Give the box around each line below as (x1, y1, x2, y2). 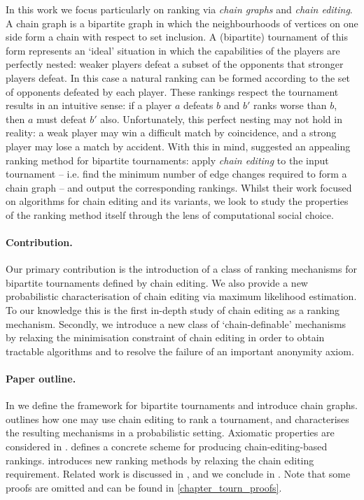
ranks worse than (253, 98, 327, 113)
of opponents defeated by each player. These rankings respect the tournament (6, 84, 339, 99)
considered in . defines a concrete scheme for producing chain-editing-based (6, 439, 328, 454)
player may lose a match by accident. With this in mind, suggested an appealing (6, 138, 351, 153)
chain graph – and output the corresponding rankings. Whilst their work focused (6, 180, 352, 194)
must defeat (36, 111, 87, 126)
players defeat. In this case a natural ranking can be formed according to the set (6, 70, 351, 85)
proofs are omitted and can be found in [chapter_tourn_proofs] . (6, 480, 282, 494)
